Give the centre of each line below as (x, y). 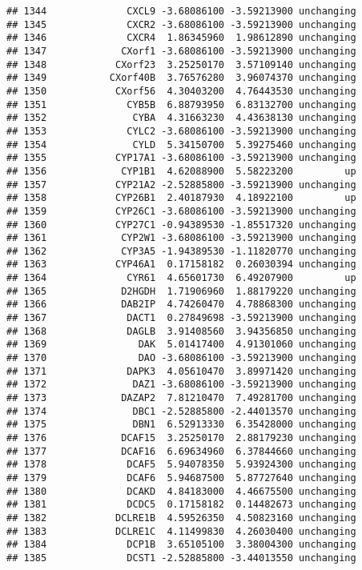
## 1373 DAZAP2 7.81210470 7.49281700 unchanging (181, 398)
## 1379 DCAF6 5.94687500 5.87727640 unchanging (181, 478)
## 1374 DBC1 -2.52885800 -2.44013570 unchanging (181, 411)
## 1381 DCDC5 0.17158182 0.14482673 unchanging (181, 505)
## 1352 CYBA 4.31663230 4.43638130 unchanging (181, 118)
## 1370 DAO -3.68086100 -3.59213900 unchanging (181, 358)
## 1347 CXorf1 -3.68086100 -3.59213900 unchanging (181, 51)
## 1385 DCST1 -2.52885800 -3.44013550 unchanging (181, 558)
